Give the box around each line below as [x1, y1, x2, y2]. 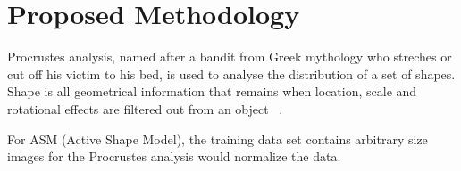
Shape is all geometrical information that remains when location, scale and [7, 82, 417, 101]
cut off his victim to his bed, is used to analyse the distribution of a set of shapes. [7, 64, 456, 83]
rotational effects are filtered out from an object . [7, 99, 283, 118]
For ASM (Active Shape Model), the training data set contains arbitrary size [7, 129, 428, 148]
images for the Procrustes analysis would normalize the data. [7, 147, 341, 166]
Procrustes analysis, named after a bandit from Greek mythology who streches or [7, 47, 452, 66]
